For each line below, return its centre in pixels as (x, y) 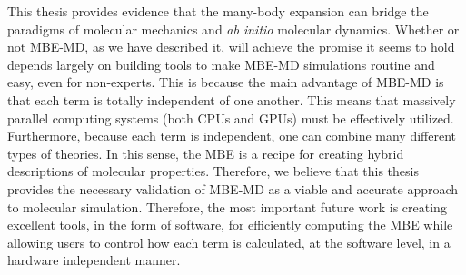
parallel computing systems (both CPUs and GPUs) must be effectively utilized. (231, 118)
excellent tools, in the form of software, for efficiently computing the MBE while (230, 225)
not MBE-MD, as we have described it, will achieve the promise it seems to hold (231, 47)
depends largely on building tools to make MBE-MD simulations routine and (221, 64)
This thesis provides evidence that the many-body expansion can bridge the (218, 11)
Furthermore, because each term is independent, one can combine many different (232, 136)
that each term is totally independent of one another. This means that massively (232, 99)
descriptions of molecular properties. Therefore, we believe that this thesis (213, 171)
